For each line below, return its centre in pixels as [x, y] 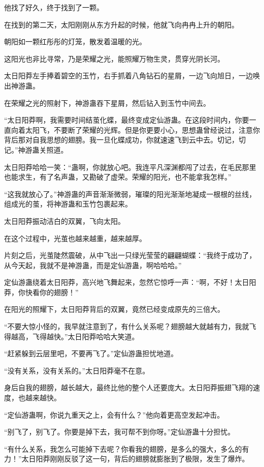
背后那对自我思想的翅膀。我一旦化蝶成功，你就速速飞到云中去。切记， [121, 140]
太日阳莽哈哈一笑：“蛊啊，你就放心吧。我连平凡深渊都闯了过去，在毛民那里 [130, 167]
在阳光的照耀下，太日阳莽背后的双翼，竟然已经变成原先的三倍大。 [114, 309]
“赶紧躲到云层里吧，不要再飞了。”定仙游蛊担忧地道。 [91, 353]
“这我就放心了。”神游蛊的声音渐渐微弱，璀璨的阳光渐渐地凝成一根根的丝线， [130, 194]
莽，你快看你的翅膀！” [41, 292]
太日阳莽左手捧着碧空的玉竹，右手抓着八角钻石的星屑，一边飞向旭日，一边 [128, 76]
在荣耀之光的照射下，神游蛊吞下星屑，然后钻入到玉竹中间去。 [107, 103]
